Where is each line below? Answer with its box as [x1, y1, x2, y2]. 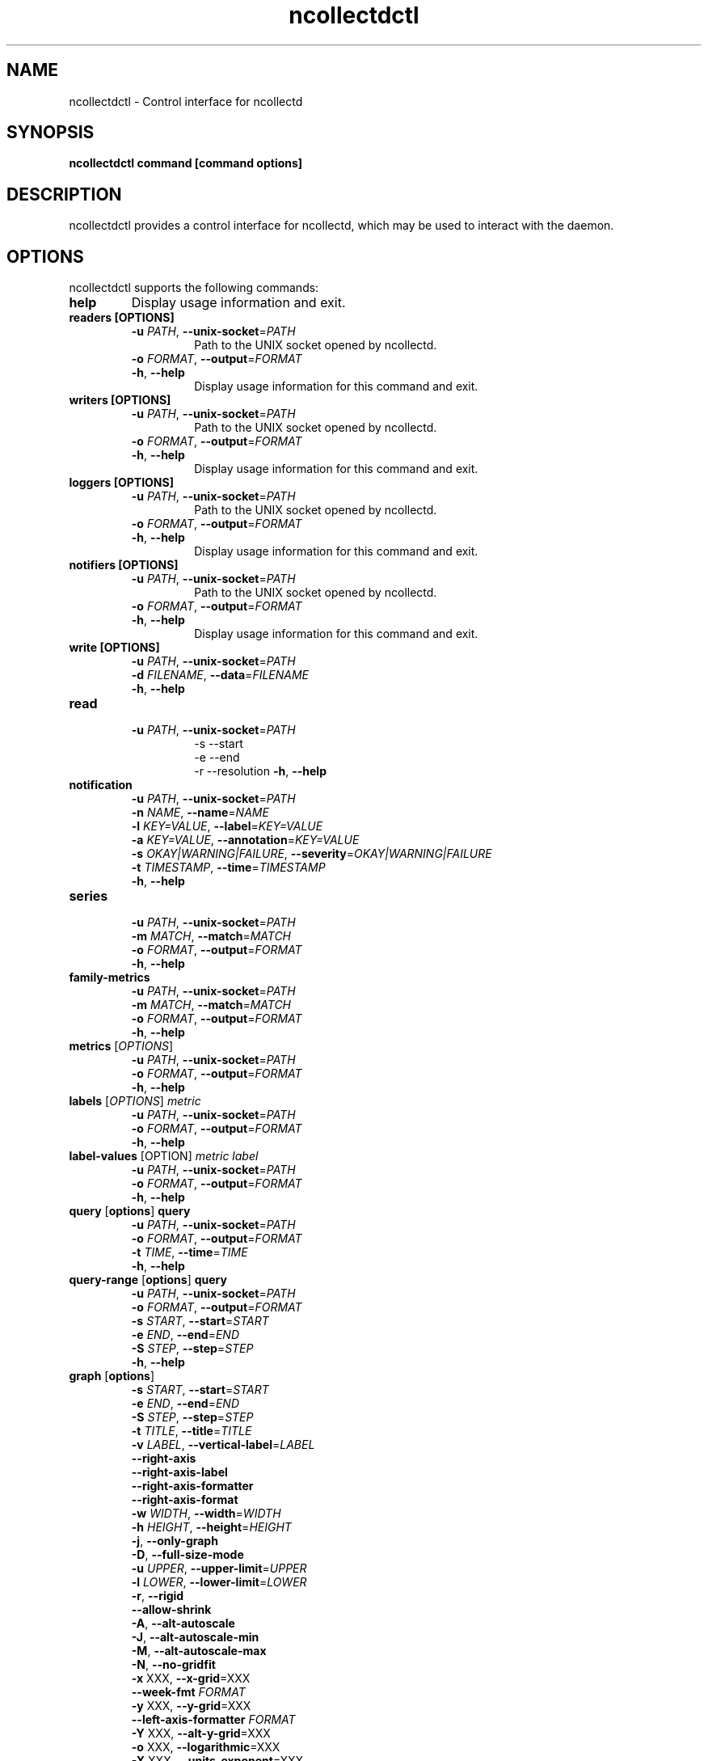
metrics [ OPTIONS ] [69, 1039, 174, 1054]
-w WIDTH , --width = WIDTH [131, 1506, 281, 1521]
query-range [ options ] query [69, 1273, 227, 1287]
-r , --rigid [131, 1589, 184, 1603]
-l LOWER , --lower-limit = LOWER [131, 1575, 307, 1590]
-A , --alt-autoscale [131, 1616, 235, 1631]
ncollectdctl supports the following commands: [69, 281, 319, 295]
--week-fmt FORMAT [131, 1685, 246, 1700]
